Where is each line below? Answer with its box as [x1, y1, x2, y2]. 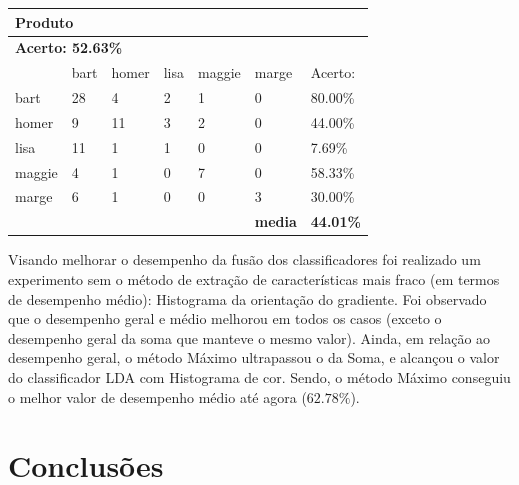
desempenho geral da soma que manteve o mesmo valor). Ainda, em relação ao [8, 327, 491, 348]
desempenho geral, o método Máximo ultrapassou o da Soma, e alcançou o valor [8, 347, 500, 368]
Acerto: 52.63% [15, 37, 123, 58]
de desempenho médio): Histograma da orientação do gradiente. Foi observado [8, 288, 487, 309]
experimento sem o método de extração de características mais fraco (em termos [8, 268, 500, 289]
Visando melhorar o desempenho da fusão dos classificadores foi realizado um [8, 249, 481, 270]
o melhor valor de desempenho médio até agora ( [8, 386, 307, 407]
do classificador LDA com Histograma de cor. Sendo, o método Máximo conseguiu [8, 366, 511, 387]
